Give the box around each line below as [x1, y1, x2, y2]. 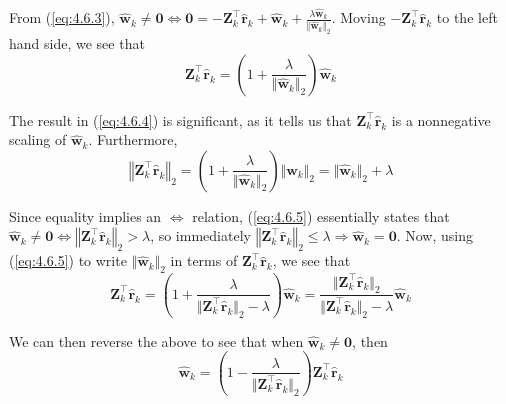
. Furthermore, [88, 129, 178, 150]
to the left [436, 7, 498, 28]
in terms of [170, 250, 238, 271]
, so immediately [150, 225, 251, 246]
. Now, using [396, 225, 474, 246]
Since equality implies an [9, 205, 162, 226]
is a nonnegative [391, 109, 491, 130]
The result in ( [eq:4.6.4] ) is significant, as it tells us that [9, 109, 352, 130]
